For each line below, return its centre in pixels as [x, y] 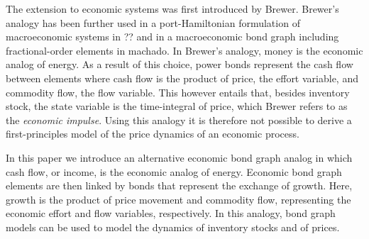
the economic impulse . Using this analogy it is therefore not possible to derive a [179, 119]
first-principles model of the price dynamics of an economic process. [153, 134]
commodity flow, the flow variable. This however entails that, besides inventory [178, 92]
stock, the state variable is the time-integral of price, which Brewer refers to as [177, 106]
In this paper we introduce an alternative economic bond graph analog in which [179, 157]
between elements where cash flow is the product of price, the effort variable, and [182, 78]
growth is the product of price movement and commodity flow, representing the [178, 199]
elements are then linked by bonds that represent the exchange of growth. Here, [179, 185]
